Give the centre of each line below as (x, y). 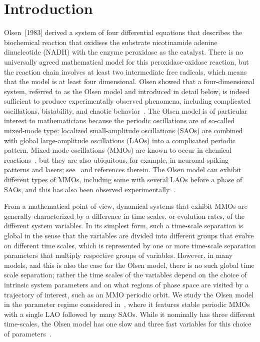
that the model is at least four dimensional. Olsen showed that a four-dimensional (129, 81)
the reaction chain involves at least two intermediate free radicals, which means (125, 71)
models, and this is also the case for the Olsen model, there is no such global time (129, 265)
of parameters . (28, 333)
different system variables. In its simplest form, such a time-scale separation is (124, 226)
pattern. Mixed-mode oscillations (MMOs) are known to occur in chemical (118, 150)
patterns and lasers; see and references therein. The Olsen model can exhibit (123, 169)
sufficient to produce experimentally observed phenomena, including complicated (127, 101)
